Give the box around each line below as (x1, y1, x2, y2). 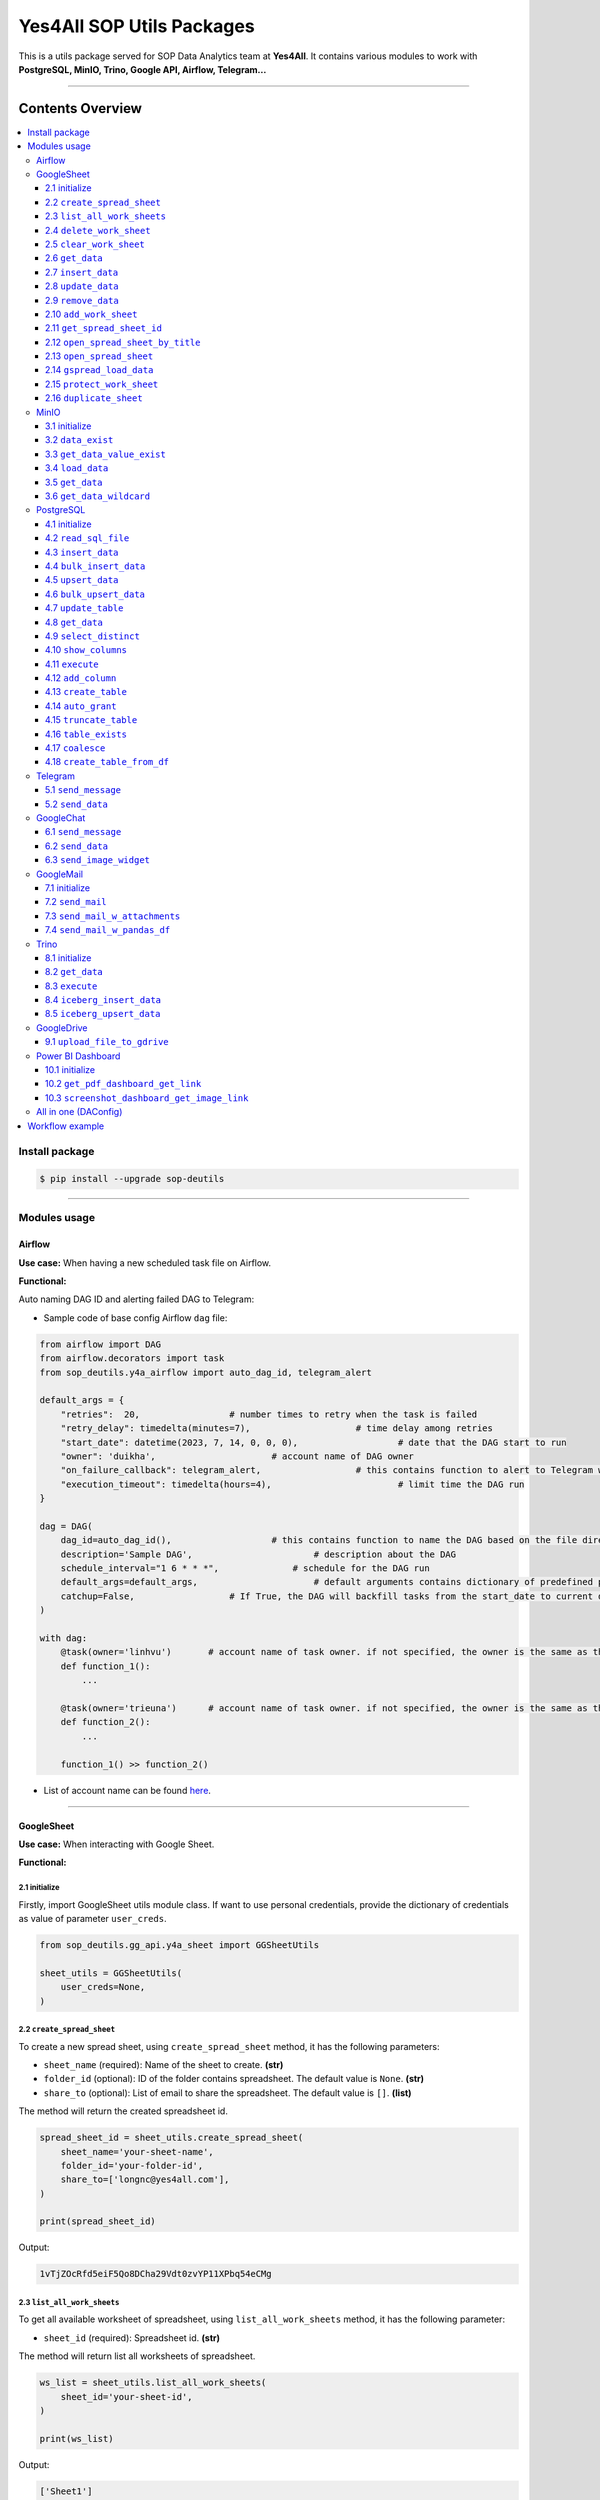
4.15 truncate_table (45, 714, 138, 726)
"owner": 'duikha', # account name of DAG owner (60, 1450, 415, 1462)
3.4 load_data (45, 462, 109, 474)
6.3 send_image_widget (45, 854, 150, 866)
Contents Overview (18, 100, 142, 117)
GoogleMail (36, 868, 84, 880)
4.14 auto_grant (45, 700, 117, 712)
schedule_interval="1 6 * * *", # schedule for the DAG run (60, 1563, 430, 1574)
